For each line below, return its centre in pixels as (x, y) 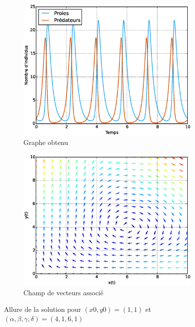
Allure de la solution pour (43, 309)
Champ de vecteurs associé (63, 292)
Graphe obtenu (46, 142)
